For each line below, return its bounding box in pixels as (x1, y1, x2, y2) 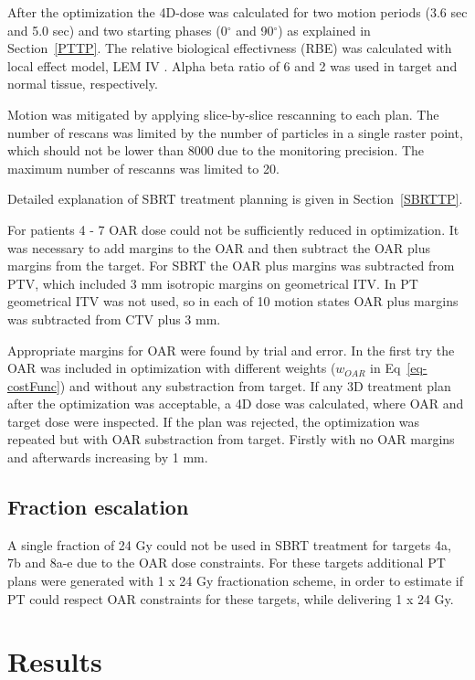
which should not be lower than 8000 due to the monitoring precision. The (7, 141, 425, 160)
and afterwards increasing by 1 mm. (7, 448, 208, 467)
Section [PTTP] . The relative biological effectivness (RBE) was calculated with (7, 38, 452, 58)
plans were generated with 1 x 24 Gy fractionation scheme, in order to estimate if (7, 571, 464, 590)
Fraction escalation (7, 493, 189, 521)
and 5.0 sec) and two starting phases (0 (7, 20, 227, 39)
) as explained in (278, 20, 371, 39)
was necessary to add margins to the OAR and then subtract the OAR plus (7, 238, 430, 257)
